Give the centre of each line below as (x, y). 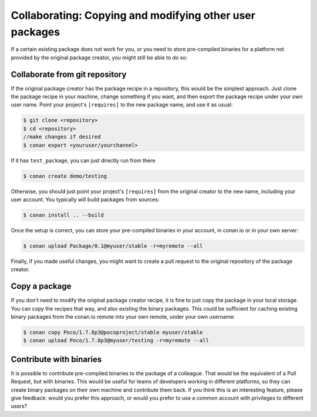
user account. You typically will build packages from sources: (85, 199)
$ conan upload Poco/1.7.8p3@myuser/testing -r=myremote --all (116, 341)
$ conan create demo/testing (65, 176)
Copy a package (41, 286)
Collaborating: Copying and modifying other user (133, 15)
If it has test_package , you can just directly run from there (83, 160)
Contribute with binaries (56, 359)
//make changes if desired (62, 137)
